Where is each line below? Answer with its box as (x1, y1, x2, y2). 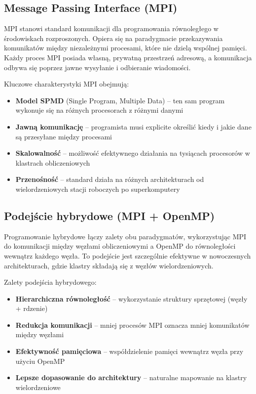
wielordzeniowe (15, 382, 61, 392)
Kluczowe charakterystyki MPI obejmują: (4, 79, 129, 89)
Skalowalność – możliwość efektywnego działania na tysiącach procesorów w (15, 148, 250, 158)
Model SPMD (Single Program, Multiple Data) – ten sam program (15, 95, 225, 105)
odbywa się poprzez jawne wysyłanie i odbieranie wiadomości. (4, 62, 191, 72)
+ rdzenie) (15, 303, 48, 313)
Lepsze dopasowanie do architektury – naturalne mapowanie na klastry (15, 372, 247, 383)
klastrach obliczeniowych (15, 157, 90, 168)
